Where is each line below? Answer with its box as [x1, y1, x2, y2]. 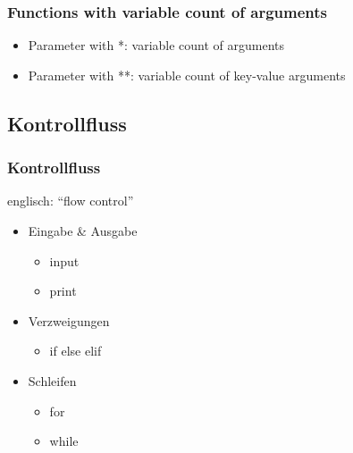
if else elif [49, 341, 102, 360]
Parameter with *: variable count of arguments [28, 36, 285, 55]
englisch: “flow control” [7, 191, 134, 210]
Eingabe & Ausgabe [28, 222, 138, 239]
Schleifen [28, 371, 77, 390]
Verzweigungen [28, 311, 110, 330]
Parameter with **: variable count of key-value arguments [28, 65, 346, 84]
